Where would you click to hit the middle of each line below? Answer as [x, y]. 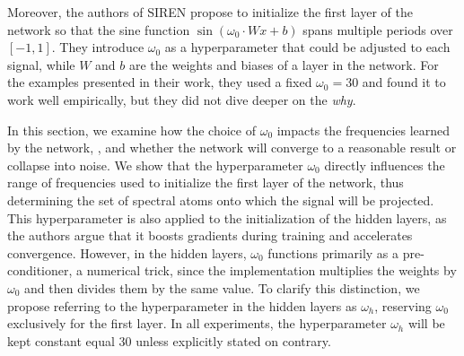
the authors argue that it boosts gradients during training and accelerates [210, 235]
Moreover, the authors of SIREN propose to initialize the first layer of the [210, 12]
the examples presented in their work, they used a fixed [160, 82]
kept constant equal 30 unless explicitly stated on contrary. [169, 340]
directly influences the [385, 165]
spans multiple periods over [378, 29]
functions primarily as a [333, 252]
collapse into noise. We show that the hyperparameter [155, 165]
